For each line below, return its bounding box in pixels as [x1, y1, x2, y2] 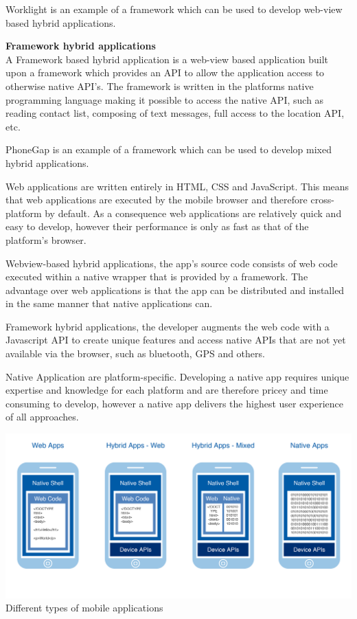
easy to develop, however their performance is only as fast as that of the [5, 219, 309, 234]
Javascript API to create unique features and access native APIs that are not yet [5, 333, 346, 347]
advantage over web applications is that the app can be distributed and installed [5, 282, 345, 297]
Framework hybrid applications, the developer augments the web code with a [5, 319, 330, 333]
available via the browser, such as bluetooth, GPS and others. [5, 346, 265, 361]
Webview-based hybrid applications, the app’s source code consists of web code [5, 256, 338, 270]
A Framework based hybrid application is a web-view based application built [5, 52, 328, 66]
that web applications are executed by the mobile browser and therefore [5, 192, 308, 207]
